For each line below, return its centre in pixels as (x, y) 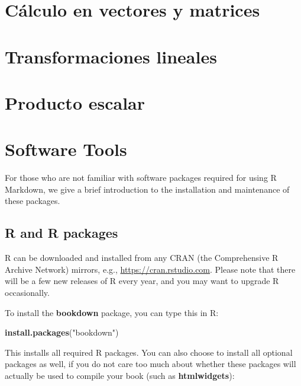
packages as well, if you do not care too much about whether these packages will (150, 364)
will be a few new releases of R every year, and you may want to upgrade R (142, 281)
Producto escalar (75, 102)
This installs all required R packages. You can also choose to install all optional (149, 352)
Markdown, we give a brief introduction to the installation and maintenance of (147, 189)
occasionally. (27, 293)
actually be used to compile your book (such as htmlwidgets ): (120, 375)
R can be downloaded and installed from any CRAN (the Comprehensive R (142, 258)
